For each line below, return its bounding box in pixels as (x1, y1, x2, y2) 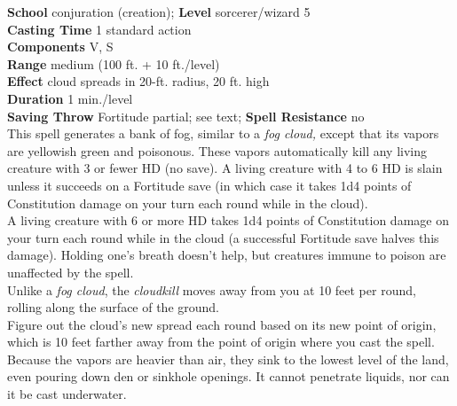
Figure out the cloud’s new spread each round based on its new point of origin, (7, 315, 437, 333)
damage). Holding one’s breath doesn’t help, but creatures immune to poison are (7, 246, 446, 264)
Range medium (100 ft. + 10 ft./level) (7, 54, 220, 73)
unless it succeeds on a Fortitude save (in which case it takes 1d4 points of (7, 176, 412, 194)
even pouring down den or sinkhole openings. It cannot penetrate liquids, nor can (7, 367, 450, 386)
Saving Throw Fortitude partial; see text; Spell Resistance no (7, 106, 365, 125)
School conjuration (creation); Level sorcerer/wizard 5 (7, 3, 311, 20)
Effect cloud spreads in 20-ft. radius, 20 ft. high (7, 72, 270, 90)
